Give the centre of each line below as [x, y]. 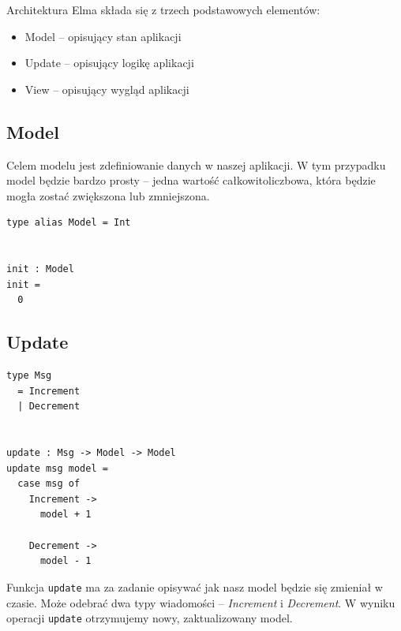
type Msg [29, 376]
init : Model [40, 269]
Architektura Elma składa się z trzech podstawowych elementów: [163, 9]
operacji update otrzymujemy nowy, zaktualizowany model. [150, 618]
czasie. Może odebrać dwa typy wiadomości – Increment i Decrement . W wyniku [201, 602]
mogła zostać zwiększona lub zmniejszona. [108, 195]
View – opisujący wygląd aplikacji [107, 89]
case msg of [49, 484]
